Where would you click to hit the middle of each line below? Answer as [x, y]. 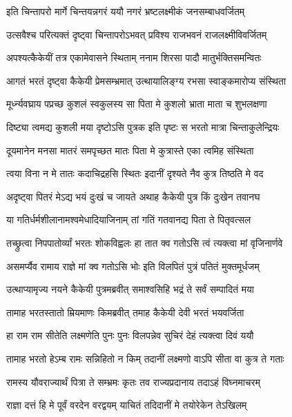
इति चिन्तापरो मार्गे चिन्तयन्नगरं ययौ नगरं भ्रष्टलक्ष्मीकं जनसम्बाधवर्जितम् [126, 11]
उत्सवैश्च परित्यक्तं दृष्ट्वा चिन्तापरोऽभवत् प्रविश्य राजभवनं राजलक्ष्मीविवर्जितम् [137, 34]
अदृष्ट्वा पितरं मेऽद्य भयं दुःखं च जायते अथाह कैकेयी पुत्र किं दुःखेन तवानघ [133, 196]
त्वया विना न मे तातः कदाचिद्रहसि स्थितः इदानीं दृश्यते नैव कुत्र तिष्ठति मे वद [135, 173]
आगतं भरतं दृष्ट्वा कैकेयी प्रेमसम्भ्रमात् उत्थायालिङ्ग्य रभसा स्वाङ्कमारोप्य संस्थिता [146, 80]
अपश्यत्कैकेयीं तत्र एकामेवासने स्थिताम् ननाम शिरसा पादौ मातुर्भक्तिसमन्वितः [134, 58]
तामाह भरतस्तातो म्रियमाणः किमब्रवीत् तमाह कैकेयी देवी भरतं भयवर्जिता [125, 312]
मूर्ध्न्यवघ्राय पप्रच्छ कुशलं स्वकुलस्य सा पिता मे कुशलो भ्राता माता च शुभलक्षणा [137, 104]
